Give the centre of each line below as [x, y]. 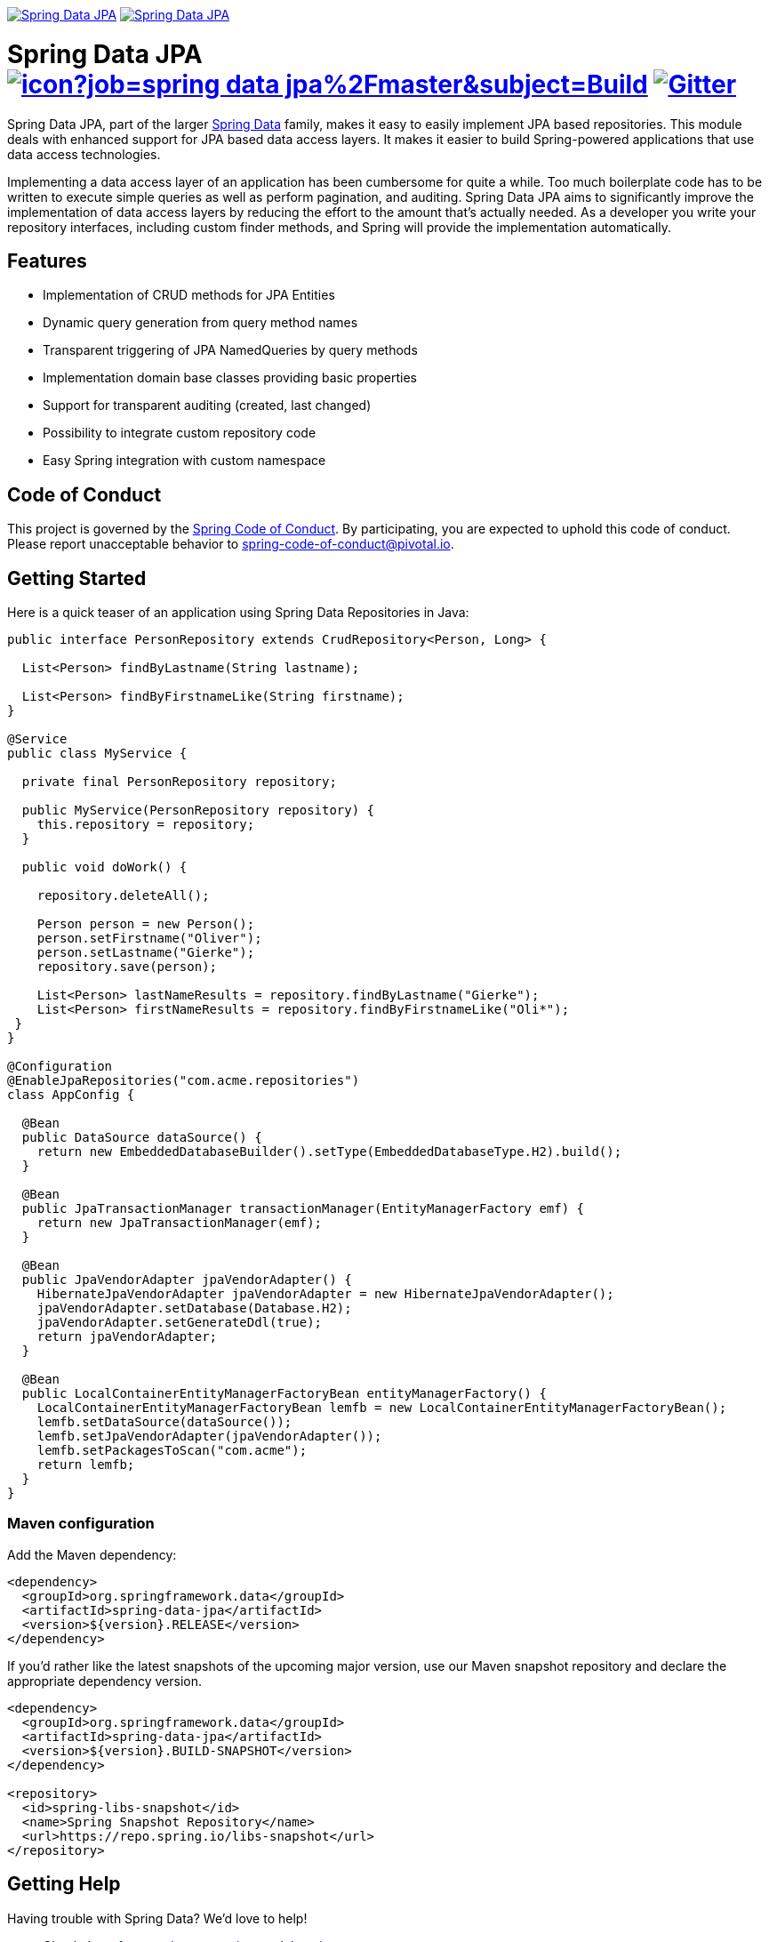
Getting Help [64, 1884]
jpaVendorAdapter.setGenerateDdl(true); [180, 1323]
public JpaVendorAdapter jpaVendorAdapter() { [187, 1280]
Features [47, 261]
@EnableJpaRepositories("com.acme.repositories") [184, 1081]
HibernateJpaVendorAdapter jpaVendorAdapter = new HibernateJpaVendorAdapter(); [325, 1294]
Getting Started [77, 578]
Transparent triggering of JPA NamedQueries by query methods [230, 350]
